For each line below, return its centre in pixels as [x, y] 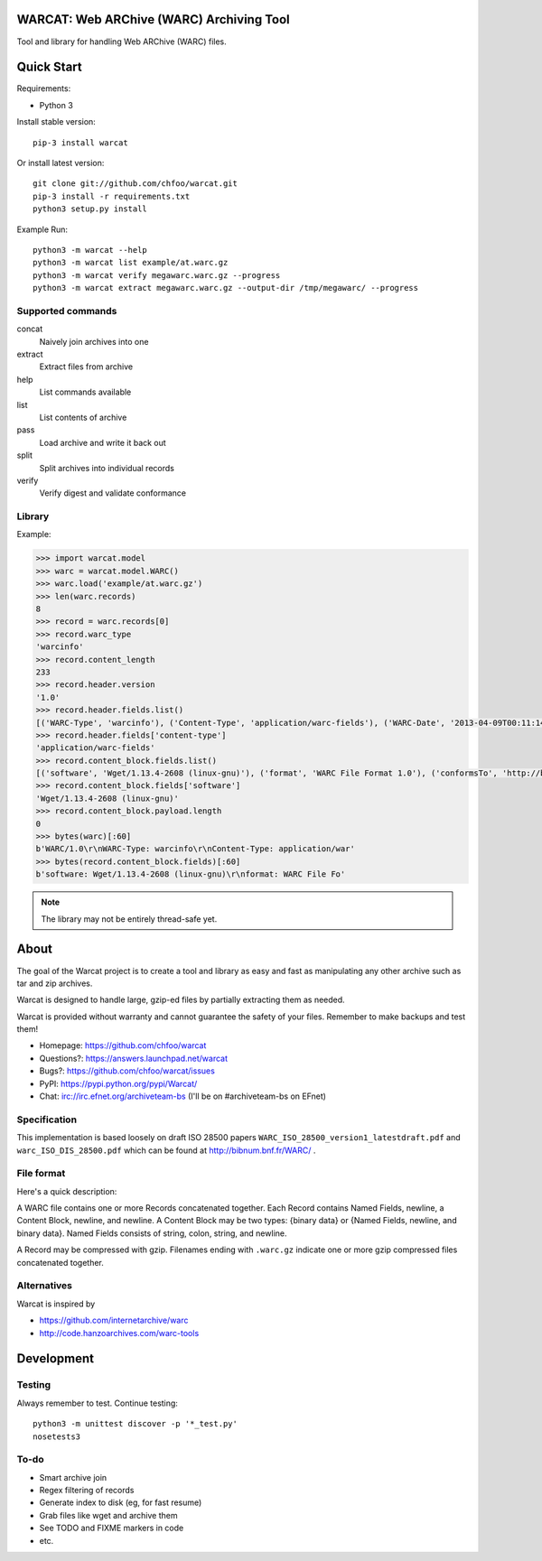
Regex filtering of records [87, 1491]
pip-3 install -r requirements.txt [112, 196]
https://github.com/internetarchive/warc [114, 1320]
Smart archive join [73, 1477]
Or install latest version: [61, 163]
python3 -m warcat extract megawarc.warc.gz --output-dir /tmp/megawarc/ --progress [226, 288]
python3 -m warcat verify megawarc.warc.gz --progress [157, 275]
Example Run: [42, 229]
